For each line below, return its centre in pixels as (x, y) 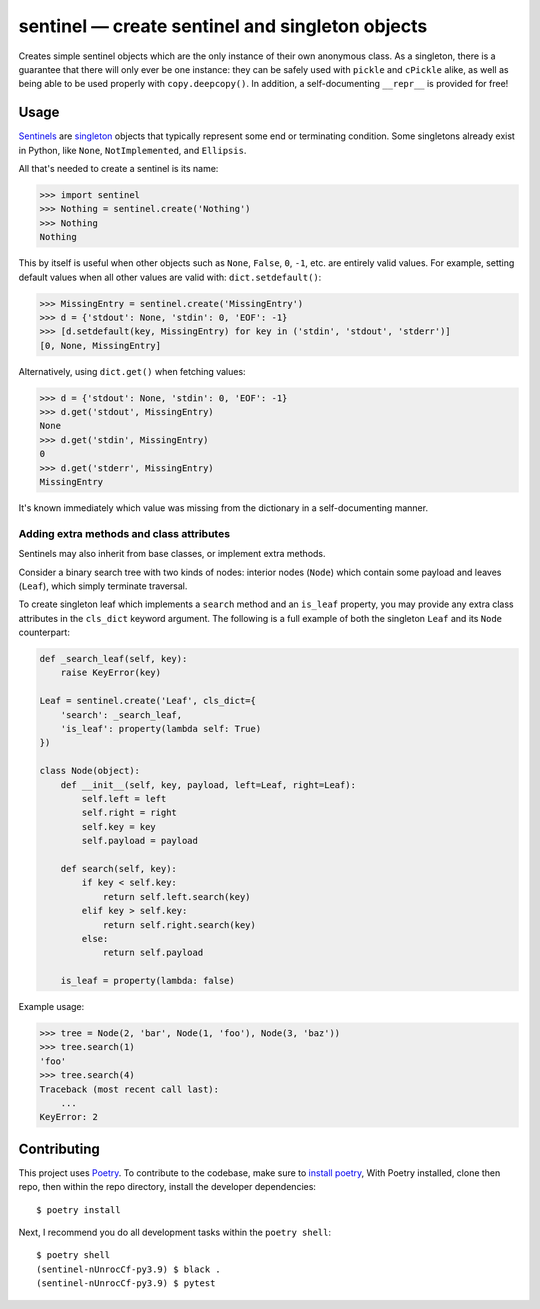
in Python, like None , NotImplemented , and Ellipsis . (132, 150)
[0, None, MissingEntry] (100, 345)
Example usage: (51, 1007)
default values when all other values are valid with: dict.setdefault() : (170, 277)
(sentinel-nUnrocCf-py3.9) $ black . (129, 1269)
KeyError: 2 (69, 1117)
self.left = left (124, 798)
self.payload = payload (140, 841)
